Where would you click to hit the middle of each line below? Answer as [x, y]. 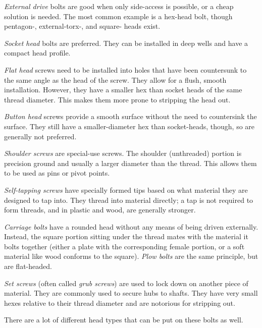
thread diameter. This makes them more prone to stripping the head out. [117, 99]
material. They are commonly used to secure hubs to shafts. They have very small [131, 293]
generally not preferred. [40, 136]
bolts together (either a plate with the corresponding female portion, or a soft [124, 246]
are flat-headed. [28, 266]
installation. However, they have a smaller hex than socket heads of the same [123, 90]
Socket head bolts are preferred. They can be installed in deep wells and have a [126, 43]
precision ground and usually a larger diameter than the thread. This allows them [130, 163]
